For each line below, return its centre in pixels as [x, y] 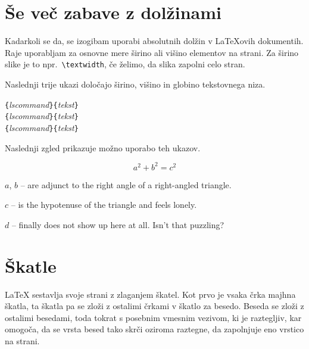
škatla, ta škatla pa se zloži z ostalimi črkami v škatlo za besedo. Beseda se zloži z [154, 306]
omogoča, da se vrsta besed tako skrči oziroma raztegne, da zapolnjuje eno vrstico [154, 329]
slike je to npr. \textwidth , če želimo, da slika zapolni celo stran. [125, 64]
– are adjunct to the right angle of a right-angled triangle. [126, 184]
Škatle [31, 265]
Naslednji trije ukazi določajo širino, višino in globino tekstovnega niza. [135, 84]
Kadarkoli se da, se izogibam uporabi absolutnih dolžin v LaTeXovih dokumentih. [154, 41]
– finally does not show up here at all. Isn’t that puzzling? [118, 224]
